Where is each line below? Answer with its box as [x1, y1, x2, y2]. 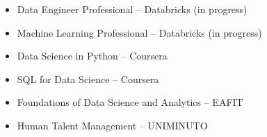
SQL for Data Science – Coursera [17, 71, 159, 86]
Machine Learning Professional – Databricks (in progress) [17, 25, 262, 39]
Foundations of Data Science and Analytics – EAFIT [17, 95, 243, 109]
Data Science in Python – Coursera [17, 48, 168, 63]
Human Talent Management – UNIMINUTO [17, 118, 208, 132]
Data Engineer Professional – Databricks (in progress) [17, 2, 248, 16]
